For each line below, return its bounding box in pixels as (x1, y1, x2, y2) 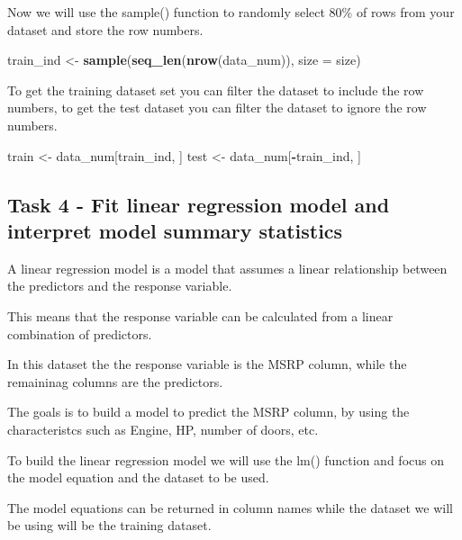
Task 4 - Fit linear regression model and (7, 190, 390, 218)
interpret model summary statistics (7, 216, 343, 244)
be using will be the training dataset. (7, 516, 212, 535)
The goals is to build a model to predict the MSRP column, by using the (7, 402, 410, 421)
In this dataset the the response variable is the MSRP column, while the (7, 355, 407, 373)
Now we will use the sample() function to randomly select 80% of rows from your (7, 3, 455, 21)
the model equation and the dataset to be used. (7, 468, 269, 487)
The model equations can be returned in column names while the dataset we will (7, 498, 453, 517)
